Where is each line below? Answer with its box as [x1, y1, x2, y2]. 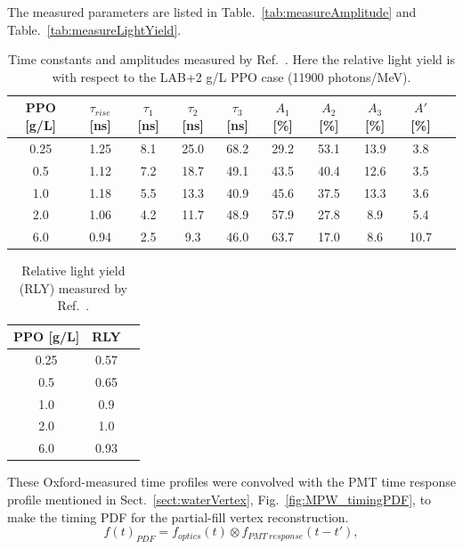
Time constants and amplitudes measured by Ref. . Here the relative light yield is [8, 50, 455, 69]
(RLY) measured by [19, 278, 127, 297]
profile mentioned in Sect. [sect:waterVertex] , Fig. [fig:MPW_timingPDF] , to [7, 489, 432, 508]
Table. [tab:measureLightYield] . [7, 20, 182, 38]
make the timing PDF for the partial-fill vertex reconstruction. [7, 507, 349, 526]
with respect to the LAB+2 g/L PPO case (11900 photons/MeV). [52, 67, 411, 86]
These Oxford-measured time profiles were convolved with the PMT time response [7, 472, 456, 491]
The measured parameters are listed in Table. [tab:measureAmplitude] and [7, 3, 417, 20]
